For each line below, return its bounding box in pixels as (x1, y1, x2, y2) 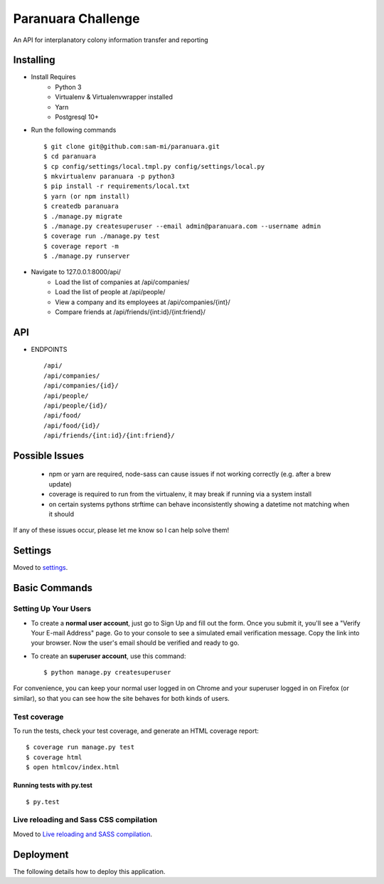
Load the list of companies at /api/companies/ (55, 278, 190, 286)
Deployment (13, 848, 69, 860)
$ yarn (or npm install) (43, 192, 130, 200)
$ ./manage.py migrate (43, 212, 123, 220)
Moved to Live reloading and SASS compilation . (13, 830, 153, 838)
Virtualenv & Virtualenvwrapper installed (55, 93, 174, 101)
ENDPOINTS (31, 345, 68, 353)
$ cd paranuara (43, 152, 97, 160)
